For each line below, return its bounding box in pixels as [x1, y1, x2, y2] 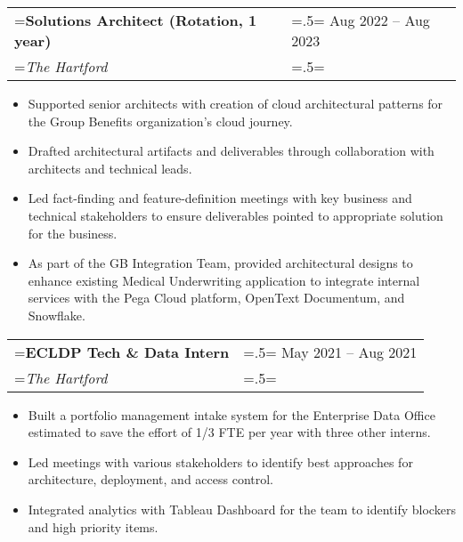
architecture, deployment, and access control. [28, 470, 273, 489]
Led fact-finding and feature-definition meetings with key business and [28, 189, 412, 207]
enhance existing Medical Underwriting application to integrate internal [28, 271, 420, 289]
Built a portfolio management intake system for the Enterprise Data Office [28, 405, 435, 424]
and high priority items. [28, 517, 158, 536]
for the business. [28, 223, 118, 242]
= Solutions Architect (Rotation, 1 [14, 10, 257, 30]
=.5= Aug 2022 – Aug [291, 10, 430, 30]
